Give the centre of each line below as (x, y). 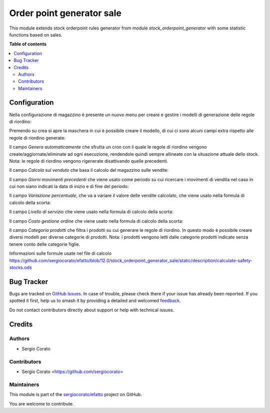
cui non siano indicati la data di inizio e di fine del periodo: (69, 186)
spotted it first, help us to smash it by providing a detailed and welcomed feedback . (95, 301)
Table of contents (28, 44)
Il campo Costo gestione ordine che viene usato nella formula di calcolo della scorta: (96, 221)
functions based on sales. (36, 35)
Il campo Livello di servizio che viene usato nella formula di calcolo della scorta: (91, 212)
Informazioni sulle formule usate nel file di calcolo (60, 253)
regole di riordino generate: (37, 138)
